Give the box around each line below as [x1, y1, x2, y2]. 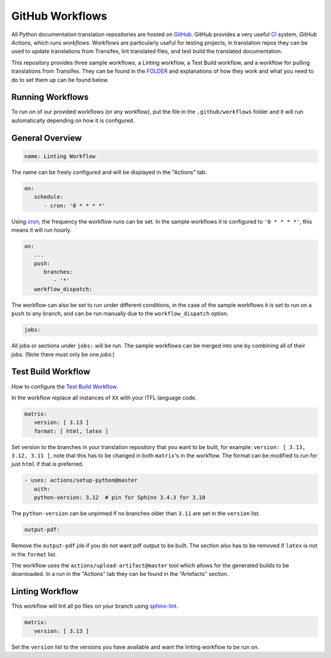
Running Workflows [11, 92, 89, 102]
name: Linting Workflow [24, 153, 96, 159]
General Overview [11, 132, 82, 143]
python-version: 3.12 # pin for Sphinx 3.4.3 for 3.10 [34, 494, 205, 501]
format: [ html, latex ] [34, 428, 108, 434]
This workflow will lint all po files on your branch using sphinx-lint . [11, 602, 178, 610]
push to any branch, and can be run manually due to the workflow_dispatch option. [11, 310, 229, 317]
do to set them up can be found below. [11, 76, 109, 83]
